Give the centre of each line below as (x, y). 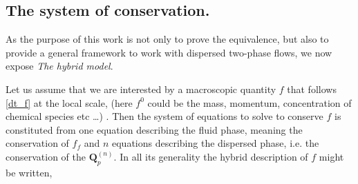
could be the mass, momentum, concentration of (249, 102)
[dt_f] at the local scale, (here (69, 102)
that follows (312, 89)
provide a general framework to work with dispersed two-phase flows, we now (169, 52)
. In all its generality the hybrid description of (211, 156)
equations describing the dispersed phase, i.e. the (216, 143)
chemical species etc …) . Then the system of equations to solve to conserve (164, 116)
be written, (29, 172)
